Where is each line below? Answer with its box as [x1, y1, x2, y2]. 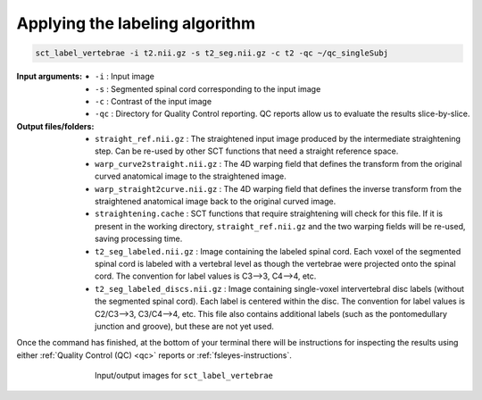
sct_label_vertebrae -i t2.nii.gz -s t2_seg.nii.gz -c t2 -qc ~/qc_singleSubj [35, 48, 388, 58]
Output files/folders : [16, 121, 95, 131]
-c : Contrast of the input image [95, 96, 212, 106]
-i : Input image [95, 71, 155, 82]
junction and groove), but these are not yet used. [95, 321, 274, 331]
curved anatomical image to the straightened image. [95, 171, 287, 182]
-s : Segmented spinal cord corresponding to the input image [95, 83, 321, 94]
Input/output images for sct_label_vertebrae [95, 371, 274, 381]
